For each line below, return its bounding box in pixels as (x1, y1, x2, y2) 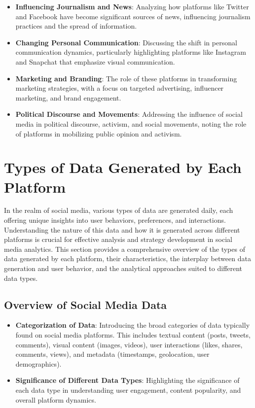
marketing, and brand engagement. (15, 92, 121, 102)
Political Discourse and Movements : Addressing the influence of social (15, 109, 243, 119)
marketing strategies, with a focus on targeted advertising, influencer (15, 83, 224, 93)
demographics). (15, 358, 62, 369)
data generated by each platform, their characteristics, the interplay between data (4, 253, 251, 264)
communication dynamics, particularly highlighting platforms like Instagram (15, 47, 246, 57)
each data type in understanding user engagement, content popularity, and (15, 384, 241, 395)
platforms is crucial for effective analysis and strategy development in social (4, 234, 232, 244)
